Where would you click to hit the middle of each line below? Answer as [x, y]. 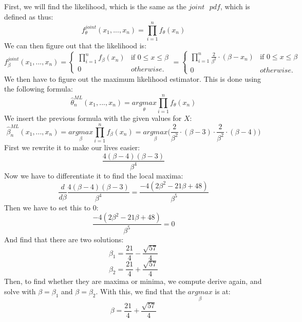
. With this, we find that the [140, 291]
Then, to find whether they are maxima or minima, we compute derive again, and [133, 281]
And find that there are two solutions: [64, 239]
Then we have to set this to [48, 207]
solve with [20, 291]
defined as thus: [29, 16]
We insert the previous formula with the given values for [93, 118]
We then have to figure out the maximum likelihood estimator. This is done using [133, 78]
